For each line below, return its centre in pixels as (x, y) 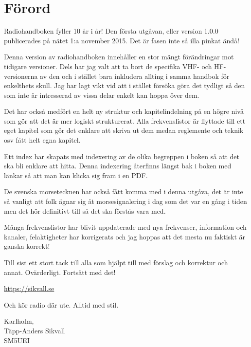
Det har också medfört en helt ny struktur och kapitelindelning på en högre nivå (124, 111)
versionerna (21, 76)
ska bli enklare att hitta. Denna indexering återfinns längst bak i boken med (118, 166)
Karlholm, (19, 321)
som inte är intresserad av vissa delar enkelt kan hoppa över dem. (102, 95)
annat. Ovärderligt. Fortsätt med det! (60, 272)
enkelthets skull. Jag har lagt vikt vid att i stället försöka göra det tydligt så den (125, 85)
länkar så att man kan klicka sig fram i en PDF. (76, 175)
